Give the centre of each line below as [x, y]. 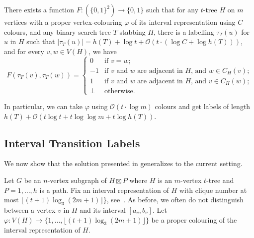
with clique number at [213, 190]
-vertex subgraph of [77, 180]
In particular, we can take [43, 106]
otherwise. [120, 91]
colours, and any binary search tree [57, 31]
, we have [103, 51]
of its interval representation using [183, 22]
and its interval [103, 209]
